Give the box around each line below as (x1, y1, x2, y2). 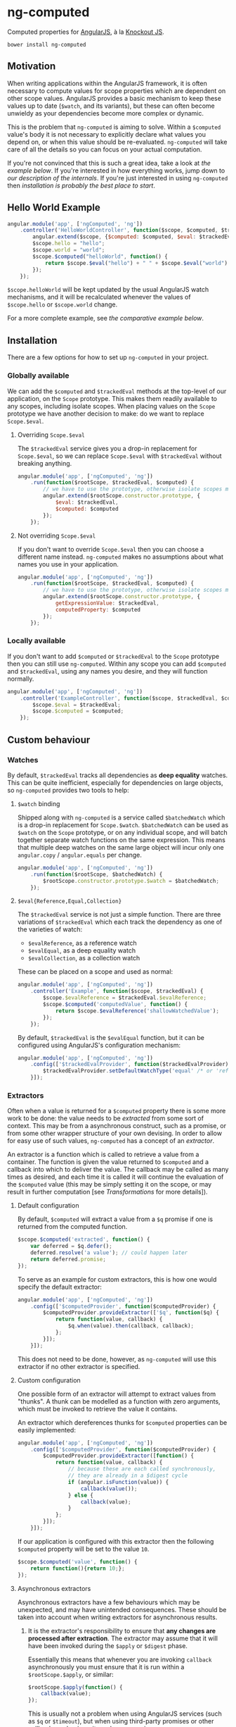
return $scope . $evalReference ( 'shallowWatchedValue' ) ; (55, 1007, 220, 1015)
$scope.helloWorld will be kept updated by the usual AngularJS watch (7, 285, 209, 294)
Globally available (7, 371, 70, 380)
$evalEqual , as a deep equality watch (27, 946, 136, 955)
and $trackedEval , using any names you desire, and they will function (7, 667, 209, 675)
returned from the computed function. (17, 1222, 128, 1231)
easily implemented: (17, 1425, 76, 1434)
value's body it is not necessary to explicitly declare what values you (7, 130, 206, 138)
